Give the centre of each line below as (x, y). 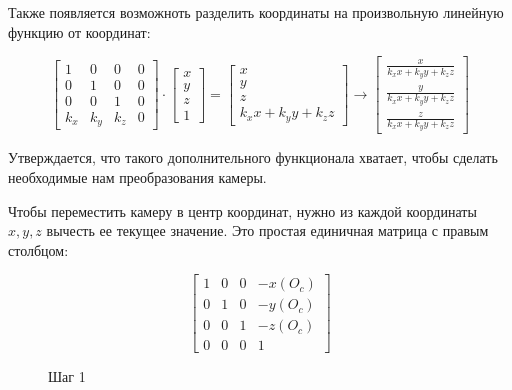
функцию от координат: (79, 31)
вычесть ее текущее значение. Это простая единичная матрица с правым (267, 230)
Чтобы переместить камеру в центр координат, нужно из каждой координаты (242, 210)
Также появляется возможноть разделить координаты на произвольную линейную (256, 12)
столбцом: (38, 249)
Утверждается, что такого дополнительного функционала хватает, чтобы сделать (253, 157)
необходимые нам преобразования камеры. (137, 176)
